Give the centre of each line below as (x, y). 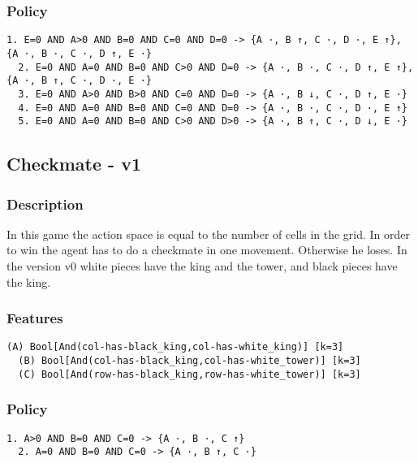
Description (45, 203)
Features (35, 318)
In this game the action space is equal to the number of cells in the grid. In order (209, 234)
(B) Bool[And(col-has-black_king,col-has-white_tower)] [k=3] (190, 361)
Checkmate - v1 (74, 164)
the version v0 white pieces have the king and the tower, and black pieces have (202, 266)
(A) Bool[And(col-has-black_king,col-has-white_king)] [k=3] (175, 347)
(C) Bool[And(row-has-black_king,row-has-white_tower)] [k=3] (190, 374)
